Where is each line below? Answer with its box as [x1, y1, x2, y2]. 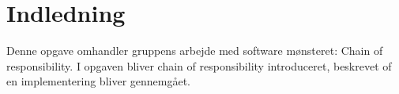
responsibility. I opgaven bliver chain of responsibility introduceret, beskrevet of [6, 57, 392, 74]
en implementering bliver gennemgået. [6, 73, 191, 89]
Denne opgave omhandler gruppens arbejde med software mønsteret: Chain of [6, 42, 383, 59]
